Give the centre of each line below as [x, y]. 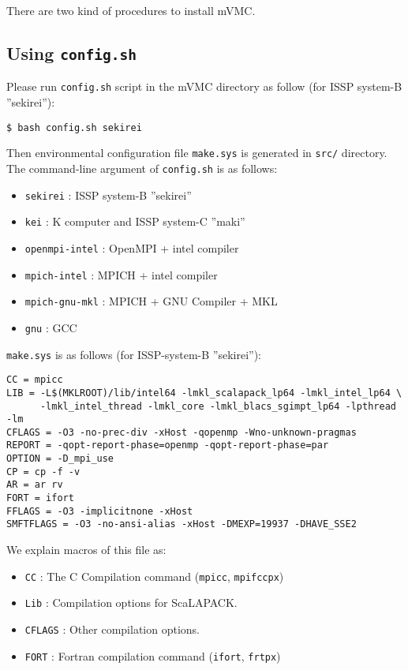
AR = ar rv [35, 485]
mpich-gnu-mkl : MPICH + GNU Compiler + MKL [151, 301]
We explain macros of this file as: [86, 550]
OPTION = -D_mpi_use [60, 459]
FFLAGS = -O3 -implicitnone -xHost [100, 511]
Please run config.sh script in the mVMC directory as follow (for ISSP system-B [204, 86]
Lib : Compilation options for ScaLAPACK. [131, 603]
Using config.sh [72, 52]
